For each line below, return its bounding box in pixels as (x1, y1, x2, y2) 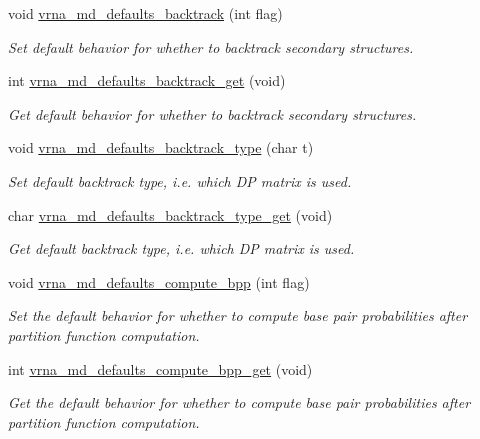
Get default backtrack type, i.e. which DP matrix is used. (8, 238, 355, 259)
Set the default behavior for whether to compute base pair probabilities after (8, 305, 468, 326)
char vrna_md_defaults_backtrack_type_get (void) (8, 204, 333, 225)
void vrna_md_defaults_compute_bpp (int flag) (8, 271, 310, 292)
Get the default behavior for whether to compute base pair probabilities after (8, 392, 471, 413)
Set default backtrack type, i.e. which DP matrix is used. (8, 170, 352, 191)
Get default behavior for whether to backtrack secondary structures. (8, 103, 417, 124)
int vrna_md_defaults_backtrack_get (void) (8, 70, 286, 91)
